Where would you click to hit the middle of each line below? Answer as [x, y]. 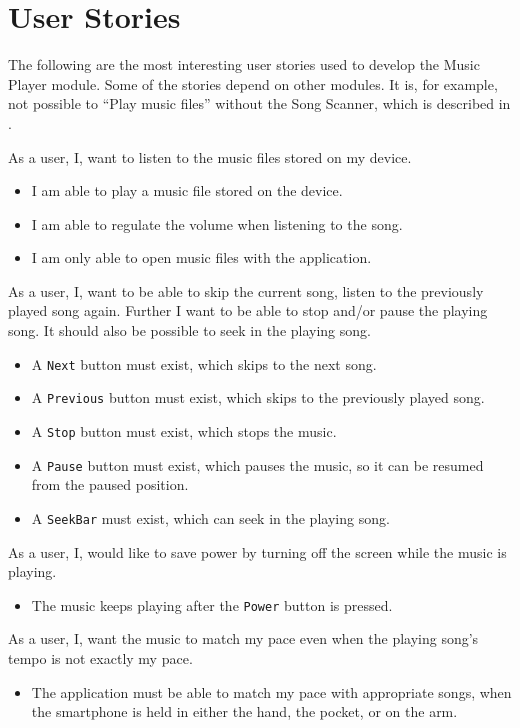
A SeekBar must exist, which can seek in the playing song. [210, 517]
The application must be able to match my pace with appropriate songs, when [271, 691]
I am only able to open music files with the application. [201, 257]
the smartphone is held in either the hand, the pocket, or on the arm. [244, 711]
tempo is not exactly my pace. [100, 657]
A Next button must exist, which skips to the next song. [204, 363]
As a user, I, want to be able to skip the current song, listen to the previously [246, 290]
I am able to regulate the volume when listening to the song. [217, 223]
